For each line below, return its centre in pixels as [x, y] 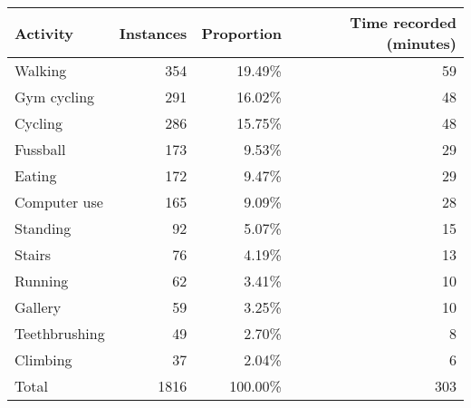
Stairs [33, 254]
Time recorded [403, 22]
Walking [41, 70]
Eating [36, 175]
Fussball [40, 149]
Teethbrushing [60, 333]
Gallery [38, 307]
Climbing [43, 359]
